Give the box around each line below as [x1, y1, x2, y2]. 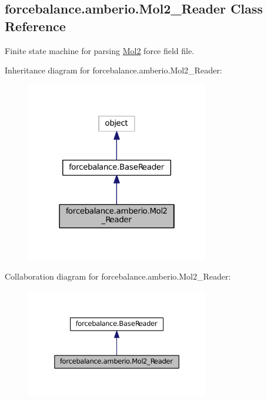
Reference [5, 16, 66, 35]
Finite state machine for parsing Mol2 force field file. [5, 44, 195, 56]
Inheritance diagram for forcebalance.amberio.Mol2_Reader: [5, 64, 222, 76]
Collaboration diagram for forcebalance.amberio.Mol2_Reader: [5, 270, 231, 283]
